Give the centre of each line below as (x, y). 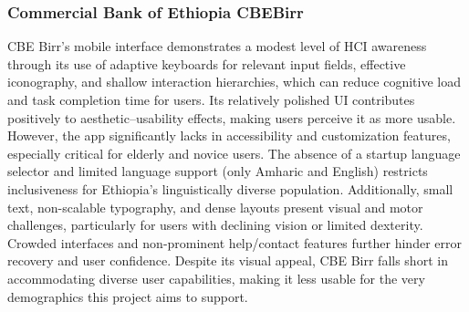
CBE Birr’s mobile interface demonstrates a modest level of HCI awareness (217, 46)
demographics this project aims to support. (128, 296)
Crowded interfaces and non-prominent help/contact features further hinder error (234, 242)
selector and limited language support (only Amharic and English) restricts (218, 171)
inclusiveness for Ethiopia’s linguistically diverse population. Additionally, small (230, 188)
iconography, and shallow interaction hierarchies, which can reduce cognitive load (234, 82)
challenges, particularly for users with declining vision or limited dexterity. (215, 225)
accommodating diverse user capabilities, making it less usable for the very (216, 278)
